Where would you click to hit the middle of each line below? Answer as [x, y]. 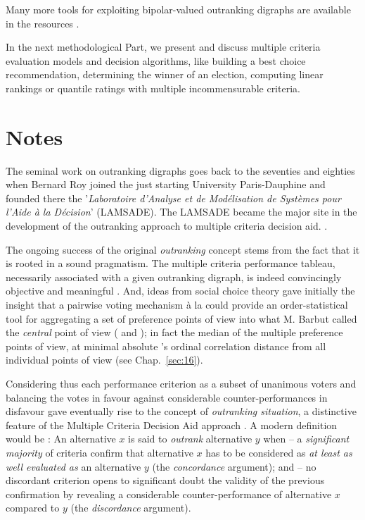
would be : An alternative [61, 439]
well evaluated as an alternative [73, 466]
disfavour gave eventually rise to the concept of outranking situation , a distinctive [181, 411]
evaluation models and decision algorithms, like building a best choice [156, 60]
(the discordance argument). [131, 508]
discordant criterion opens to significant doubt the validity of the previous [165, 480]
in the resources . [43, 23]
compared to [33, 508]
